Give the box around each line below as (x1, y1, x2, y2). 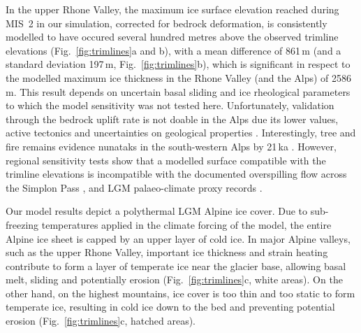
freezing (6, 217, 39, 232)
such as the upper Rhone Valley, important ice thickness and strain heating (6, 245, 328, 260)
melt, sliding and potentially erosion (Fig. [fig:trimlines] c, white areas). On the (6, 272, 343, 287)
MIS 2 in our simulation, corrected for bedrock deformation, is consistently (6, 15, 327, 30)
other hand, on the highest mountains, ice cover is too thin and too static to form (6, 285, 355, 300)
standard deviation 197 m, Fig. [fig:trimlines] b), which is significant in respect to (6, 57, 351, 71)
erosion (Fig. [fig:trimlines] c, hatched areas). (6, 313, 196, 328)
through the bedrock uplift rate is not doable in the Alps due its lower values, (6, 111, 339, 126)
